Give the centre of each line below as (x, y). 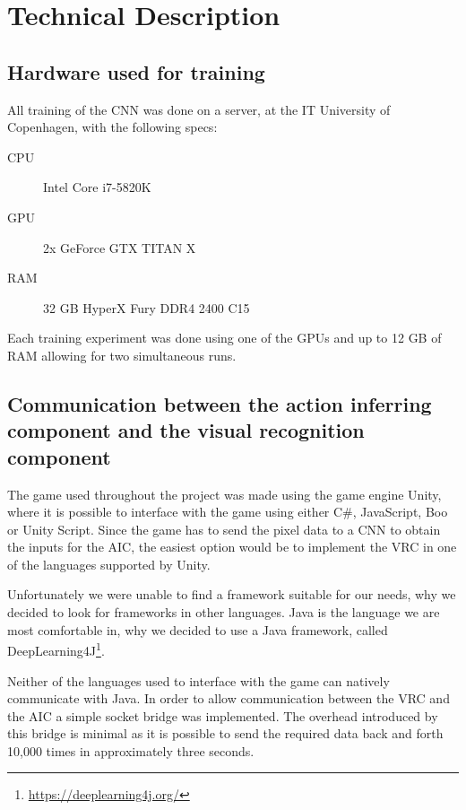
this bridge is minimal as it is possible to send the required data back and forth (225, 733)
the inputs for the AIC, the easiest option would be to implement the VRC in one (232, 547)
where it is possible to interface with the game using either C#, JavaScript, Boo (228, 512)
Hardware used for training (136, 71)
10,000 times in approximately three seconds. (131, 750)
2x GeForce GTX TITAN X (120, 247)
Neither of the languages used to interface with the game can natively (198, 680)
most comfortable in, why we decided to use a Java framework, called (198, 629)
